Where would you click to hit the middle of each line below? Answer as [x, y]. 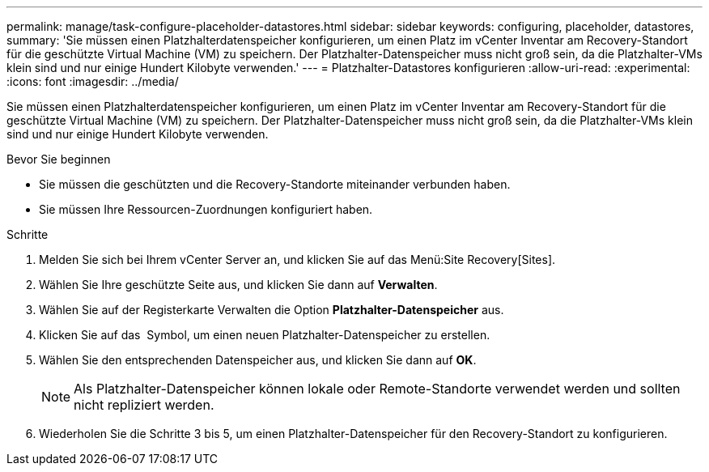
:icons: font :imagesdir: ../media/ [93, 81]
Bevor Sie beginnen [59, 159]
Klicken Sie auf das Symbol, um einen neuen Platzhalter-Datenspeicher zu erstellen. [265, 335]
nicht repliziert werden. [144, 405]
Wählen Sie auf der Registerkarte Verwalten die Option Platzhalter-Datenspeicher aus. [272, 310]
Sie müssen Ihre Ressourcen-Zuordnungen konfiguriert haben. [206, 209]
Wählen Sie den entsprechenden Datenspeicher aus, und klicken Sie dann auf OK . [258, 360]
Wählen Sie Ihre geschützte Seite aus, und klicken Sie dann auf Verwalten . [238, 285]
